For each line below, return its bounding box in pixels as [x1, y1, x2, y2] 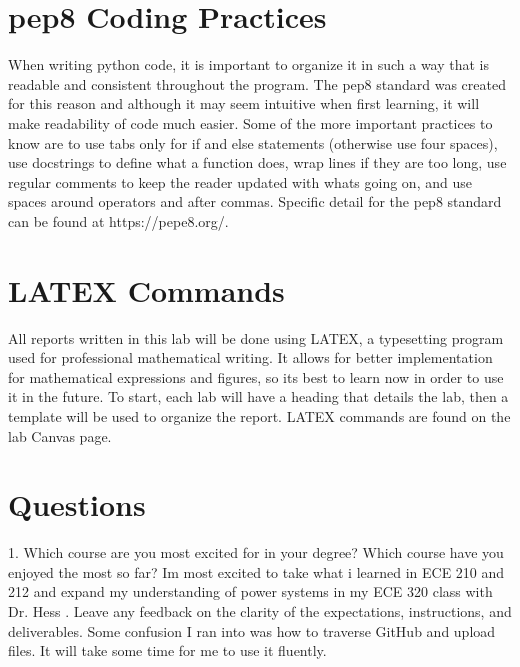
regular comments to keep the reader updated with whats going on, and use [8, 171, 472, 192]
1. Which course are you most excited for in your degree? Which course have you [8, 542, 504, 563]
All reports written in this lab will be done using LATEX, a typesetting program [8, 327, 504, 348]
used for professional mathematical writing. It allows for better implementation [8, 347, 493, 368]
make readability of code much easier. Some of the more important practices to [8, 112, 493, 133]
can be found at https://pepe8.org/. [8, 210, 229, 231]
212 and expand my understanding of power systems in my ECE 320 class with [8, 581, 493, 602]
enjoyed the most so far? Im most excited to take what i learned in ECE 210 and [8, 561, 505, 582]
